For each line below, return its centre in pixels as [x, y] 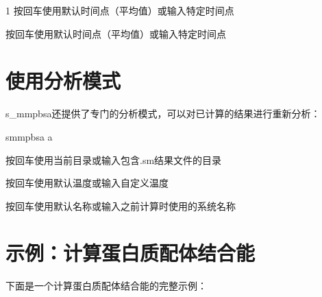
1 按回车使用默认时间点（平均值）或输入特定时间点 [120, 10]
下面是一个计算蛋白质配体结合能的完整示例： [106, 286]
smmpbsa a [29, 136]
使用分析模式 [63, 81]
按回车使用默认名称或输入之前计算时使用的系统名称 [121, 205]
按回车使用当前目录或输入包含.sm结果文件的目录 [114, 159]
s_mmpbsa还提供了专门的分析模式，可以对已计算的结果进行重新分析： [163, 114]
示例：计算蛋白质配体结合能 [131, 253]
